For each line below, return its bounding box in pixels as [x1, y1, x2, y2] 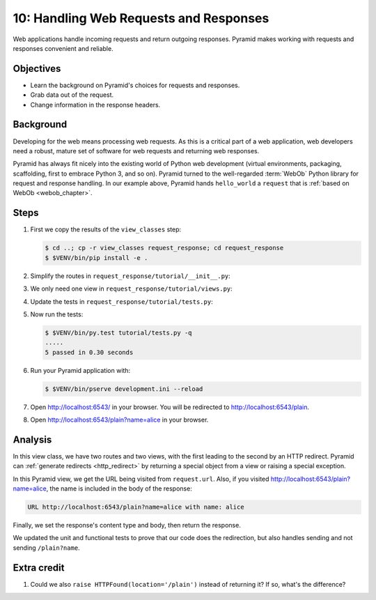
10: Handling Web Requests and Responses [13, 10, 269, 26]
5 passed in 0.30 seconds [45, 348, 134, 356]
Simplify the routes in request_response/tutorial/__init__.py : [30, 272, 231, 280]
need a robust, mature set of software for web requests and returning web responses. [13, 146, 260, 155]
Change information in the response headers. [30, 100, 161, 109]
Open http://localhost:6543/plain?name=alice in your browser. [30, 415, 209, 424]
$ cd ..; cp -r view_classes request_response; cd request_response [45, 244, 284, 252]
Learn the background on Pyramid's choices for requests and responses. [30, 81, 240, 89]
